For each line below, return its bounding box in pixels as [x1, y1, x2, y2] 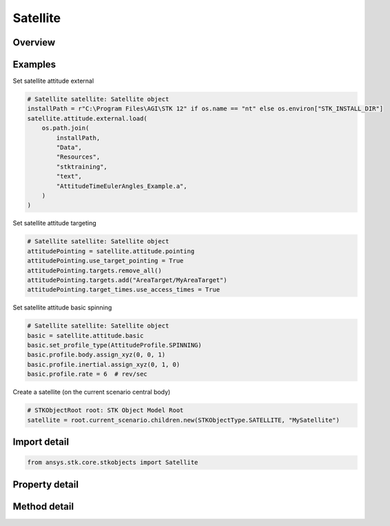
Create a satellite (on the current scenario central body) [12, 388, 171, 396]
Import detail [12, 436, 69, 447]
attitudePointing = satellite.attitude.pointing [27, 247, 195, 255]
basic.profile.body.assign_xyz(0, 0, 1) [27, 351, 165, 358]
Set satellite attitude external [12, 77, 94, 85]
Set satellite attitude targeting [12, 219, 96, 227]
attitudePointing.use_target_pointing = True [27, 257, 184, 265]
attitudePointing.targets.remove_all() [27, 266, 162, 274]
